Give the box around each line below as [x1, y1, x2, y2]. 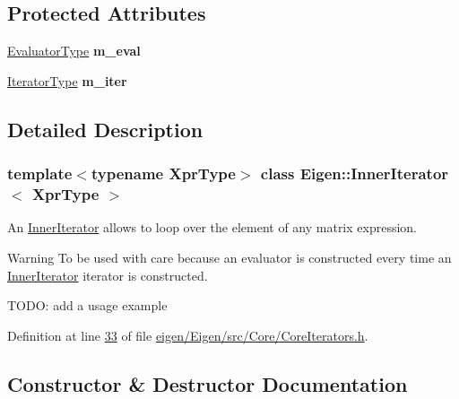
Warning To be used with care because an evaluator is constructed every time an [7, 247, 452, 266]
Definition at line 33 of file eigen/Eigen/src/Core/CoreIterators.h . [7, 325, 368, 344]
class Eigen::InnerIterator [260, 162, 449, 185]
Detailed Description [7, 115, 204, 143]
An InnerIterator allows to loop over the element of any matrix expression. [7, 218, 418, 237]
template [7, 162, 73, 185]
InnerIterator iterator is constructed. [7, 265, 208, 284]
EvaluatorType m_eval [7, 41, 141, 60]
